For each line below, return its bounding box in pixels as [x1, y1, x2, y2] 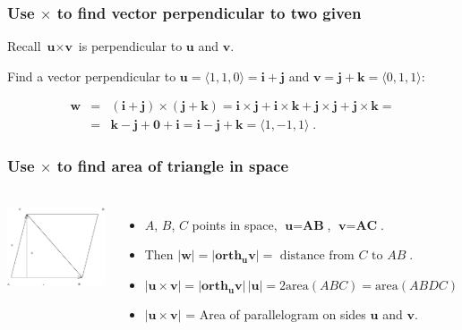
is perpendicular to [78, 37, 183, 55]
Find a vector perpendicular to [7, 66, 176, 85]
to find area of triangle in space [56, 155, 289, 177]
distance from [279, 250, 355, 263]
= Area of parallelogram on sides [185, 305, 366, 324]
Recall [7, 37, 41, 55]
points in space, [192, 215, 278, 233]
